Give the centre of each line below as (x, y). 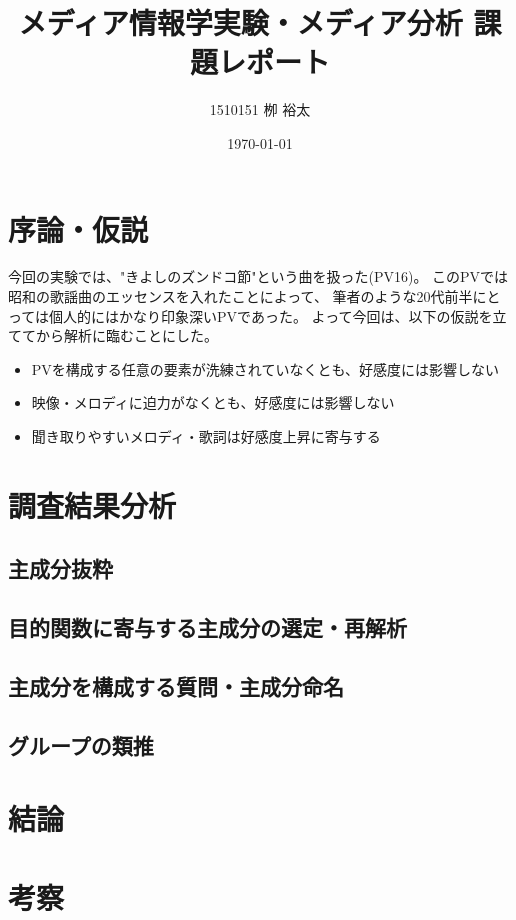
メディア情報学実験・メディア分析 (240, 22)
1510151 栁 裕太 (260, 109)
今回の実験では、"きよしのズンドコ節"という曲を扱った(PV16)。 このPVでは (258, 276)
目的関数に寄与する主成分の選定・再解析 (207, 627)
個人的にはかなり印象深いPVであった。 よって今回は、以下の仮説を (271, 315)
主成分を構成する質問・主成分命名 (176, 685)
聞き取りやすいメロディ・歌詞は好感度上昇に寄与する (206, 436)
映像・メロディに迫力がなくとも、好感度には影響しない (213, 402)
